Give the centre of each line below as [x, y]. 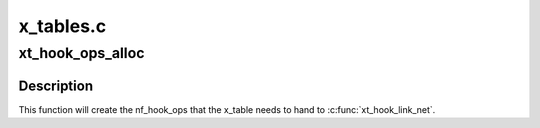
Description [56, 85]
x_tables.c [62, 26]
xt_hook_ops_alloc [81, 53]
